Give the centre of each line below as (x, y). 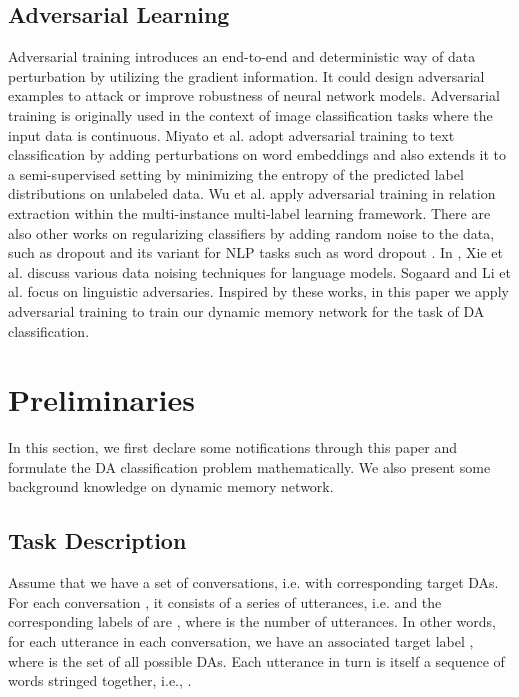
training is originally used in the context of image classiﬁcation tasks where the (250, 114)
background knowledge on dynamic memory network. (171, 486)
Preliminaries (101, 399)
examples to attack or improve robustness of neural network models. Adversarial (254, 95)
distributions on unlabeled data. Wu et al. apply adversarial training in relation (252, 193)
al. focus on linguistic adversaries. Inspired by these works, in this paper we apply (258, 291)
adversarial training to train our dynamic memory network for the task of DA (246, 310)
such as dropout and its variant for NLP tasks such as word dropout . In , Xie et (256, 252)
